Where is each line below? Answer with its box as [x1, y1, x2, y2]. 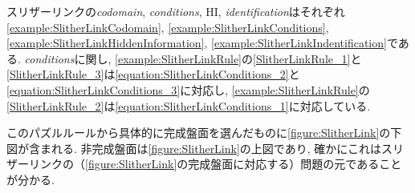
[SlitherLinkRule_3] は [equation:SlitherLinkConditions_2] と [6, 66, 300, 82]
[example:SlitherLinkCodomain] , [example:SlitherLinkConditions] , [6, 18, 329, 35]
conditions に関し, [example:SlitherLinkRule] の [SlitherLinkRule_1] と [24, 50, 362, 66]
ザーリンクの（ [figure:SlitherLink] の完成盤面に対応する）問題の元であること [6, 155, 402, 172]
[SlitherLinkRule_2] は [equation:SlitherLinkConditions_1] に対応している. [6, 97, 371, 114]
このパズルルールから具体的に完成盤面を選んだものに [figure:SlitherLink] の [6, 124, 391, 141]
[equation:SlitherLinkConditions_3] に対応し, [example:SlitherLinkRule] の [6, 81, 370, 98]
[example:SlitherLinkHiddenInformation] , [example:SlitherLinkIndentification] [6, 34, 387, 51]
